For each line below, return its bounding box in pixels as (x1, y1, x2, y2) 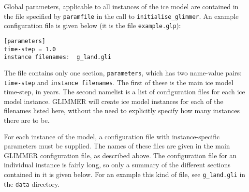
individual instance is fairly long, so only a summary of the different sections (4, 160, 231, 170)
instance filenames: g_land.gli (4, 54, 111, 61)
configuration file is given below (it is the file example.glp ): (4, 20, 181, 30)
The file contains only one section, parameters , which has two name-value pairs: (4, 67, 242, 77)
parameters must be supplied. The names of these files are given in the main (4, 141, 230, 151)
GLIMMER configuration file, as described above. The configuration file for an (4, 150, 237, 160)
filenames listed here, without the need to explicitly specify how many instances (4, 105, 240, 116)
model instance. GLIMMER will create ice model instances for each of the (4, 96, 223, 106)
